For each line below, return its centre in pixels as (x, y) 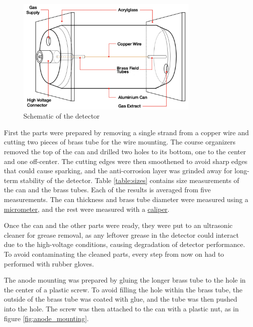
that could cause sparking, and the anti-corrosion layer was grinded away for (118, 171)
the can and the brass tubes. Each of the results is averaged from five (107, 190)
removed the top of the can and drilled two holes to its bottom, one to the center (125, 151)
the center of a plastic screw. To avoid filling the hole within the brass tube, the (123, 289)
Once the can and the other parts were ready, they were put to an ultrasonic (118, 225)
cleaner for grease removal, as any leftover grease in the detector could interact (121, 235)
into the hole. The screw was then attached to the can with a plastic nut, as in (121, 308)
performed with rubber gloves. (49, 263)
